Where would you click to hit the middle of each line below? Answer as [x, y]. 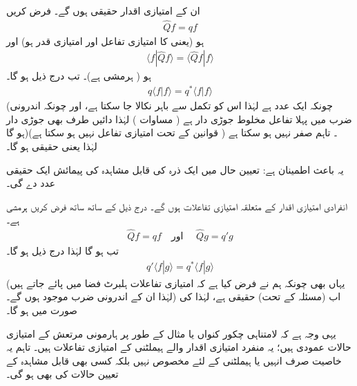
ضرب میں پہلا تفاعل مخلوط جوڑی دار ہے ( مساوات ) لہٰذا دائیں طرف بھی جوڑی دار [179, 119]
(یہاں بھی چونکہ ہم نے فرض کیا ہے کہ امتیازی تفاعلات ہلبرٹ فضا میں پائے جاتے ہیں [176, 283]
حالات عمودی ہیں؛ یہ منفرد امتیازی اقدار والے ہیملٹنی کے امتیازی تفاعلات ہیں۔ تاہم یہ [179, 347]
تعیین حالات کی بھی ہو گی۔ [62, 374]
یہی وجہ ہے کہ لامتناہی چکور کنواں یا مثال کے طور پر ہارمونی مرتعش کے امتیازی [171, 333]
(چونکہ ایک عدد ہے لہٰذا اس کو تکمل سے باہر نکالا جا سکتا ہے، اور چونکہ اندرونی [170, 105]
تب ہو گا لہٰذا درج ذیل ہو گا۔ [62, 251]
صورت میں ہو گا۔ [42, 310]
